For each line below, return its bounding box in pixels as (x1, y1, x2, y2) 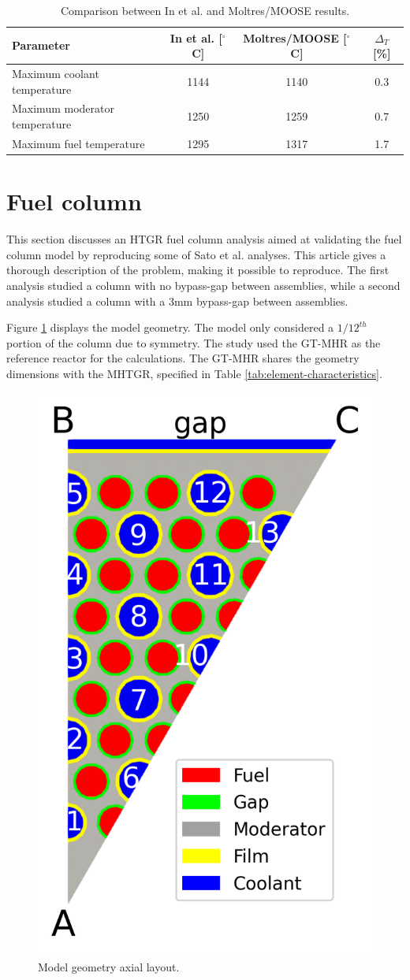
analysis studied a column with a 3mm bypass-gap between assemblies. (6, 292, 348, 309)
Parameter (12, 37, 70, 54)
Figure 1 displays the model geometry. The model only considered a (6, 319, 334, 336)
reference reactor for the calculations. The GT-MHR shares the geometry (6, 350, 360, 366)
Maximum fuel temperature (12, 135, 145, 151)
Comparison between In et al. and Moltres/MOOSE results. (60, 2, 350, 18)
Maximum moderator (12, 100, 114, 117)
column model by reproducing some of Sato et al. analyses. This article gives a (6, 246, 386, 262)
